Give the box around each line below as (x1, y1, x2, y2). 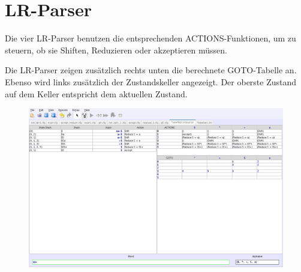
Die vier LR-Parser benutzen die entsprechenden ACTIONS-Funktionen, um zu (5, 32, 296, 44)
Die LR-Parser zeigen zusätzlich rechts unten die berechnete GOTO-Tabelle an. (5, 64, 297, 76)
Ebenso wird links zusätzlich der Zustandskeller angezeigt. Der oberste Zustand (5, 75, 297, 88)
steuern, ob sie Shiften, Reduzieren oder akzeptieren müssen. (5, 43, 227, 56)
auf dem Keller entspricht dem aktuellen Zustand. (5, 87, 188, 100)
